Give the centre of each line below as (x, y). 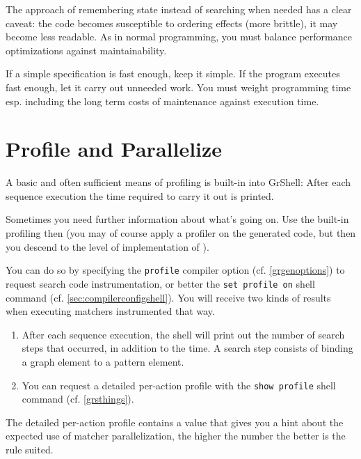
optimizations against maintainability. (86, 50)
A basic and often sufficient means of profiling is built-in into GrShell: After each (178, 182)
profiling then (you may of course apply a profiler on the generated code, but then (181, 233)
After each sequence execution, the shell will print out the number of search (183, 334)
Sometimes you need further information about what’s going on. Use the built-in (177, 219)
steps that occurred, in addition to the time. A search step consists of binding (187, 348)
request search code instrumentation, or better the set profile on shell (160, 283)
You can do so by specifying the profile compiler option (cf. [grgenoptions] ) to (175, 270)
